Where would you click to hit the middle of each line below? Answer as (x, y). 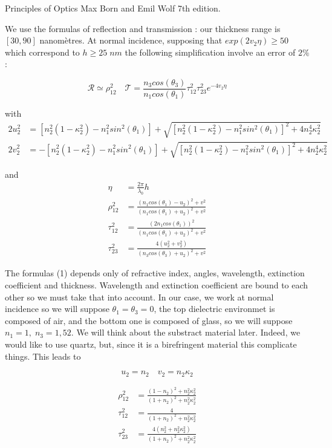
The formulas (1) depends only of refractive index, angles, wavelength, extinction (155, 273)
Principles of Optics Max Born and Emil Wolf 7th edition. (113, 8)
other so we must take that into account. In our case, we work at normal (139, 297)
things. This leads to (43, 356)
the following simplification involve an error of (210, 52)
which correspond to (42, 52)
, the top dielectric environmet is (214, 309)
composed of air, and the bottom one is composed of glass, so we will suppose (149, 320)
